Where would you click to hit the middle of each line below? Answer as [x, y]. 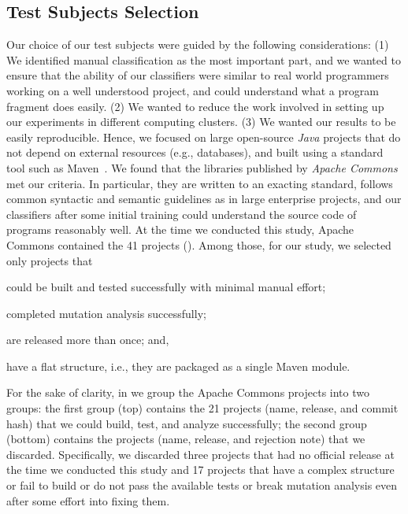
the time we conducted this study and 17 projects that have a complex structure [200, 470]
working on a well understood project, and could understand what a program [193, 90]
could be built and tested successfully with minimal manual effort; [166, 287]
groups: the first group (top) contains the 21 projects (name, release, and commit [202, 408]
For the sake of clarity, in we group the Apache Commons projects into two [188, 392]
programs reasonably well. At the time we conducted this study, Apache [180, 229]
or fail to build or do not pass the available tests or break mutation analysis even [202, 485]
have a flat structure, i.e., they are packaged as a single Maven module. [178, 366]
